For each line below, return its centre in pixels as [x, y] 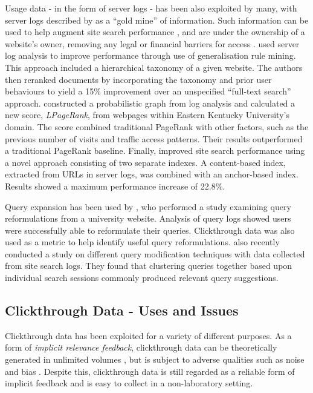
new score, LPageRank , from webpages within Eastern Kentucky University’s [147, 115]
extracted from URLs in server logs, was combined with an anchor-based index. [152, 174]
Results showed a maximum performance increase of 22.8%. [115, 186]
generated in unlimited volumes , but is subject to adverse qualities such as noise [155, 359]
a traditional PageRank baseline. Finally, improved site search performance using [155, 150]
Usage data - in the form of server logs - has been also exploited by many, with [151, 8]
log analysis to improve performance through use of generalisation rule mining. [150, 55]
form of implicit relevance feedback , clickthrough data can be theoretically [141, 347]
